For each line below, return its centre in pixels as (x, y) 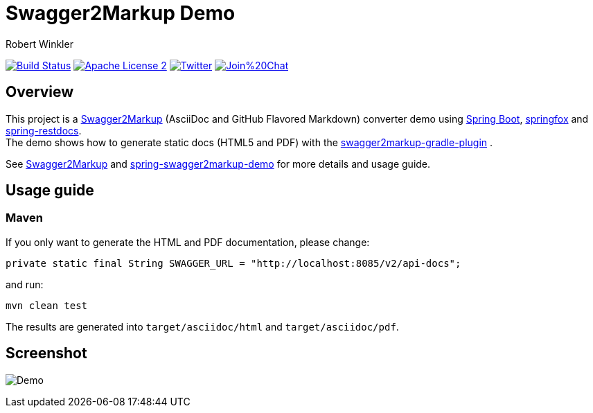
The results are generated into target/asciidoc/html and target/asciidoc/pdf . (202, 326)
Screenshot (46, 353)
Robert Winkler (39, 44)
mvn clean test (47, 305)
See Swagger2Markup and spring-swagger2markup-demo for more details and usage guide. (218, 164)
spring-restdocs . (44, 130)
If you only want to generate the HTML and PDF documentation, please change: (188, 242)
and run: (25, 284)
